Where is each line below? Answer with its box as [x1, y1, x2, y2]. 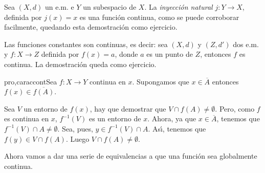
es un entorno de [89, 113, 141, 124]
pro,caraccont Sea [4, 76, 57, 86]
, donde [115, 49, 138, 59]
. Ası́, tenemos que [148, 123, 206, 134]
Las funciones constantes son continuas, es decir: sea [4, 38, 168, 49]
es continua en [4, 113, 49, 124]
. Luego [65, 133, 90, 144]
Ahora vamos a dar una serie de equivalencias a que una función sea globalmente [4, 150, 257, 161]
